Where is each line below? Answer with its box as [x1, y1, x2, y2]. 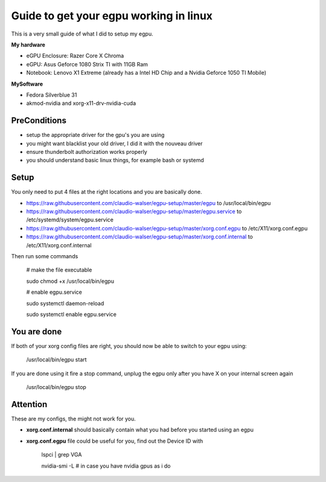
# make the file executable [26, 266, 92, 274]
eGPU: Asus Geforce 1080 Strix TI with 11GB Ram [26, 60, 148, 68]
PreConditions [11, 115, 66, 126]
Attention [11, 399, 48, 410]
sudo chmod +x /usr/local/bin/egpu [26, 277, 115, 285]
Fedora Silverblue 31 [26, 91, 77, 98]
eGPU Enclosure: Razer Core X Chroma [26, 52, 124, 60]
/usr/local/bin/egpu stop [26, 384, 87, 391]
